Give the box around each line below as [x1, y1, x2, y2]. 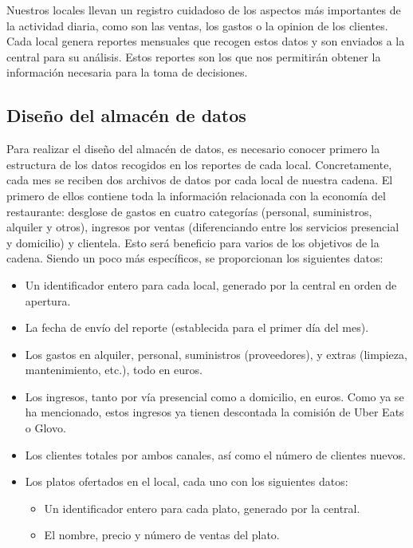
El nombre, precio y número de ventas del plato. [44, 526, 280, 543]
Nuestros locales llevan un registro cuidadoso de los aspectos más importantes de [6, 2, 401, 18]
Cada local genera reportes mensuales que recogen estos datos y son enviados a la [6, 33, 405, 49]
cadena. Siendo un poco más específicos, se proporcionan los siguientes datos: [6, 250, 383, 266]
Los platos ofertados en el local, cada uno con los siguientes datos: [25, 473, 348, 490]
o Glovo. [25, 420, 66, 436]
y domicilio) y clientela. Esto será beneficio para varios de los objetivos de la [6, 234, 380, 250]
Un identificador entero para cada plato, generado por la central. [44, 499, 360, 516]
